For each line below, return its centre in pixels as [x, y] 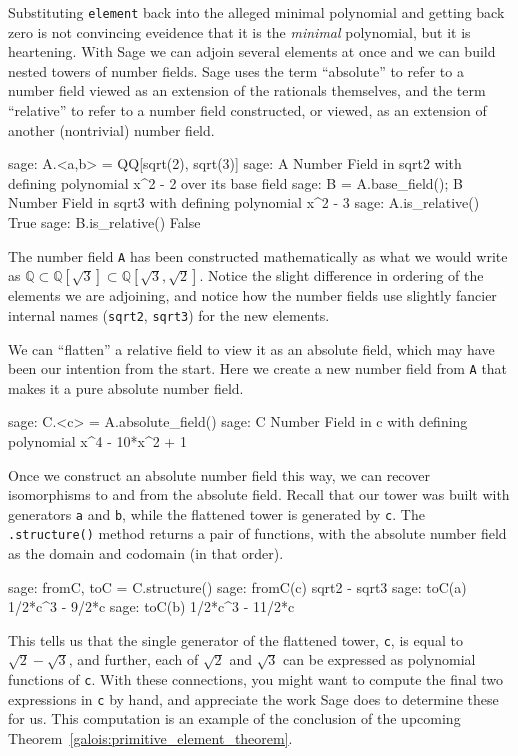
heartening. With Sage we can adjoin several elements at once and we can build [252, 51]
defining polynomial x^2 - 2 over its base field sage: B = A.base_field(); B [235, 182]
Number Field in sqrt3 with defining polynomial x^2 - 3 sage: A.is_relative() [244, 202]
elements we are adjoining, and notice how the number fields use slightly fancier [252, 295]
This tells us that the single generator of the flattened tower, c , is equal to [235, 639]
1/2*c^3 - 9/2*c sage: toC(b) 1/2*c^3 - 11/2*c [151, 606]
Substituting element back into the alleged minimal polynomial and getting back [256, 12]
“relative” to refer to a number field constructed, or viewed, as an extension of [247, 110]
